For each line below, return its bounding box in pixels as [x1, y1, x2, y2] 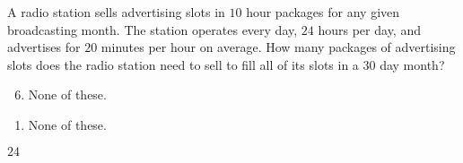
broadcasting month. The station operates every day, [7, 20, 298, 39]
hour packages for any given [246, 3, 400, 21]
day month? [380, 55, 445, 73]
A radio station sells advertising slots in [7, 3, 225, 21]
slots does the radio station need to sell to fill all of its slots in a [7, 55, 359, 73]
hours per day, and [318, 20, 421, 39]
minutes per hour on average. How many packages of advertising [100, 38, 456, 56]
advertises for [7, 38, 81, 56]
